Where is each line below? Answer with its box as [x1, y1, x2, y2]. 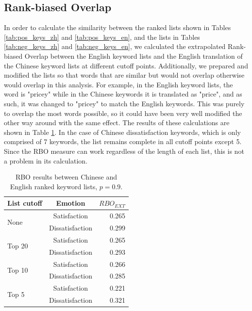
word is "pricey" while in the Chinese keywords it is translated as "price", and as [4, 89, 242, 99]
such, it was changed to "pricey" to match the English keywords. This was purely [4, 98, 245, 108]
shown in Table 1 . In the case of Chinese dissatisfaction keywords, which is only [4, 127, 241, 137]
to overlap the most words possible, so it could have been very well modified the [4, 108, 242, 118]
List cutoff [7, 198, 42, 208]
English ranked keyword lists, [10, 181, 98, 191]
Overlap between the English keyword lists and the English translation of [24, 50, 243, 61]
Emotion [56, 198, 85, 208]
